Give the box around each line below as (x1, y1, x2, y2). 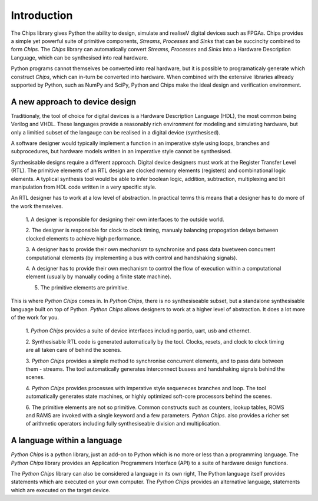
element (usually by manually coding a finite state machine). (25, 273, 172, 280)
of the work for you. (11, 314, 59, 321)
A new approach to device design (11, 97, 137, 107)
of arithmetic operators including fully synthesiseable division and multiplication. (25, 420, 221, 427)
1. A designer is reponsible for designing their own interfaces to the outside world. (25, 216, 224, 223)
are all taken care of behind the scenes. (25, 347, 122, 354)
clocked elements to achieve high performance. (25, 235, 141, 242)
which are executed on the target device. (11, 486, 111, 493)
